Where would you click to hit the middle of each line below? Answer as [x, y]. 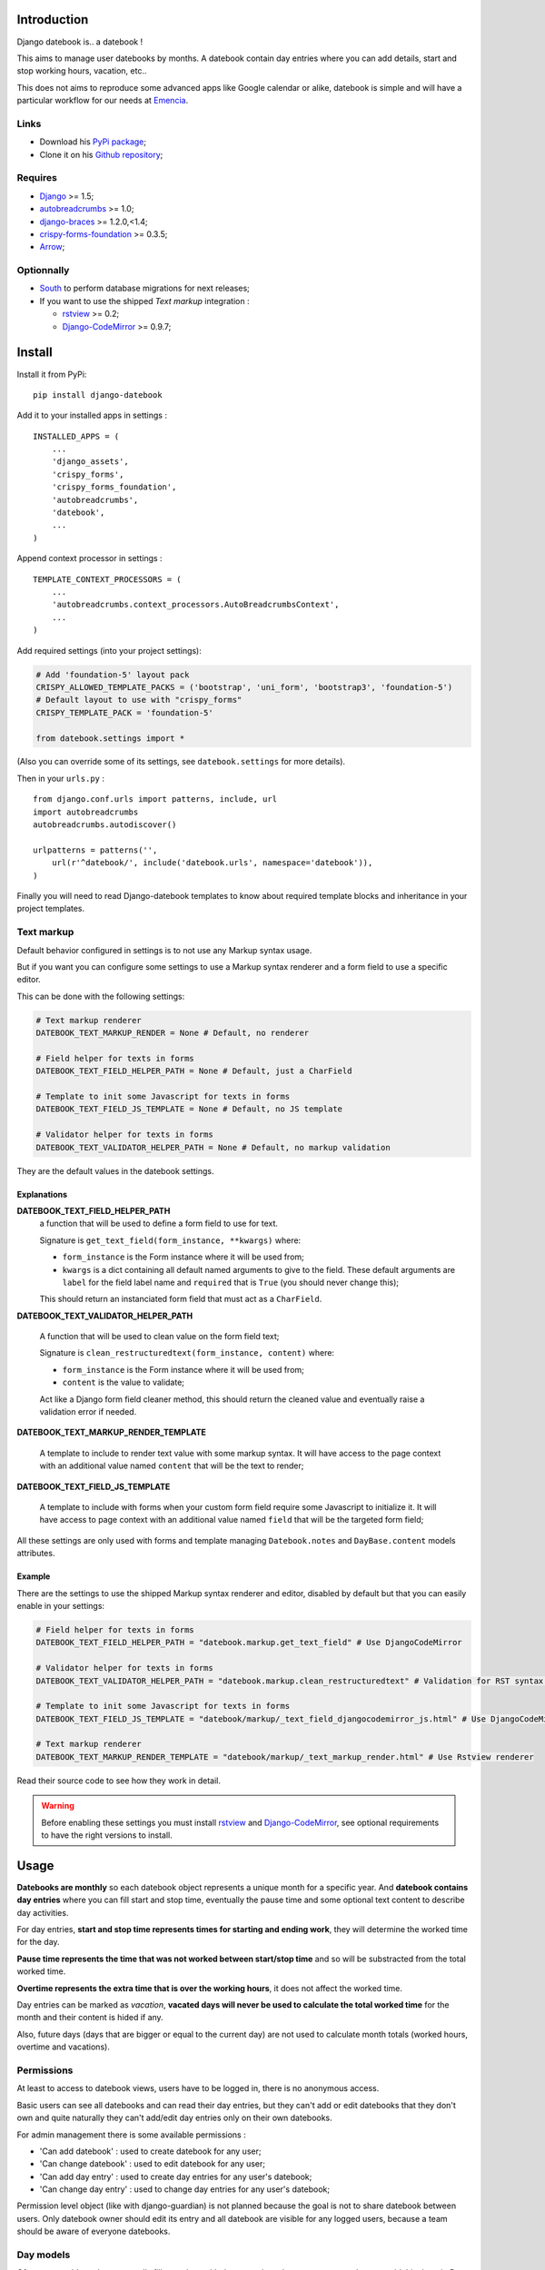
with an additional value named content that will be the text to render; [172, 1466]
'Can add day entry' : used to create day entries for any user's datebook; [176, 2176]
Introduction [53, 20]
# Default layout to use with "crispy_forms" [139, 700]
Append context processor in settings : [89, 558]
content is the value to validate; [124, 1382]
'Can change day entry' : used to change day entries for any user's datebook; [185, 2189]
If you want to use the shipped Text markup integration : [144, 301]
